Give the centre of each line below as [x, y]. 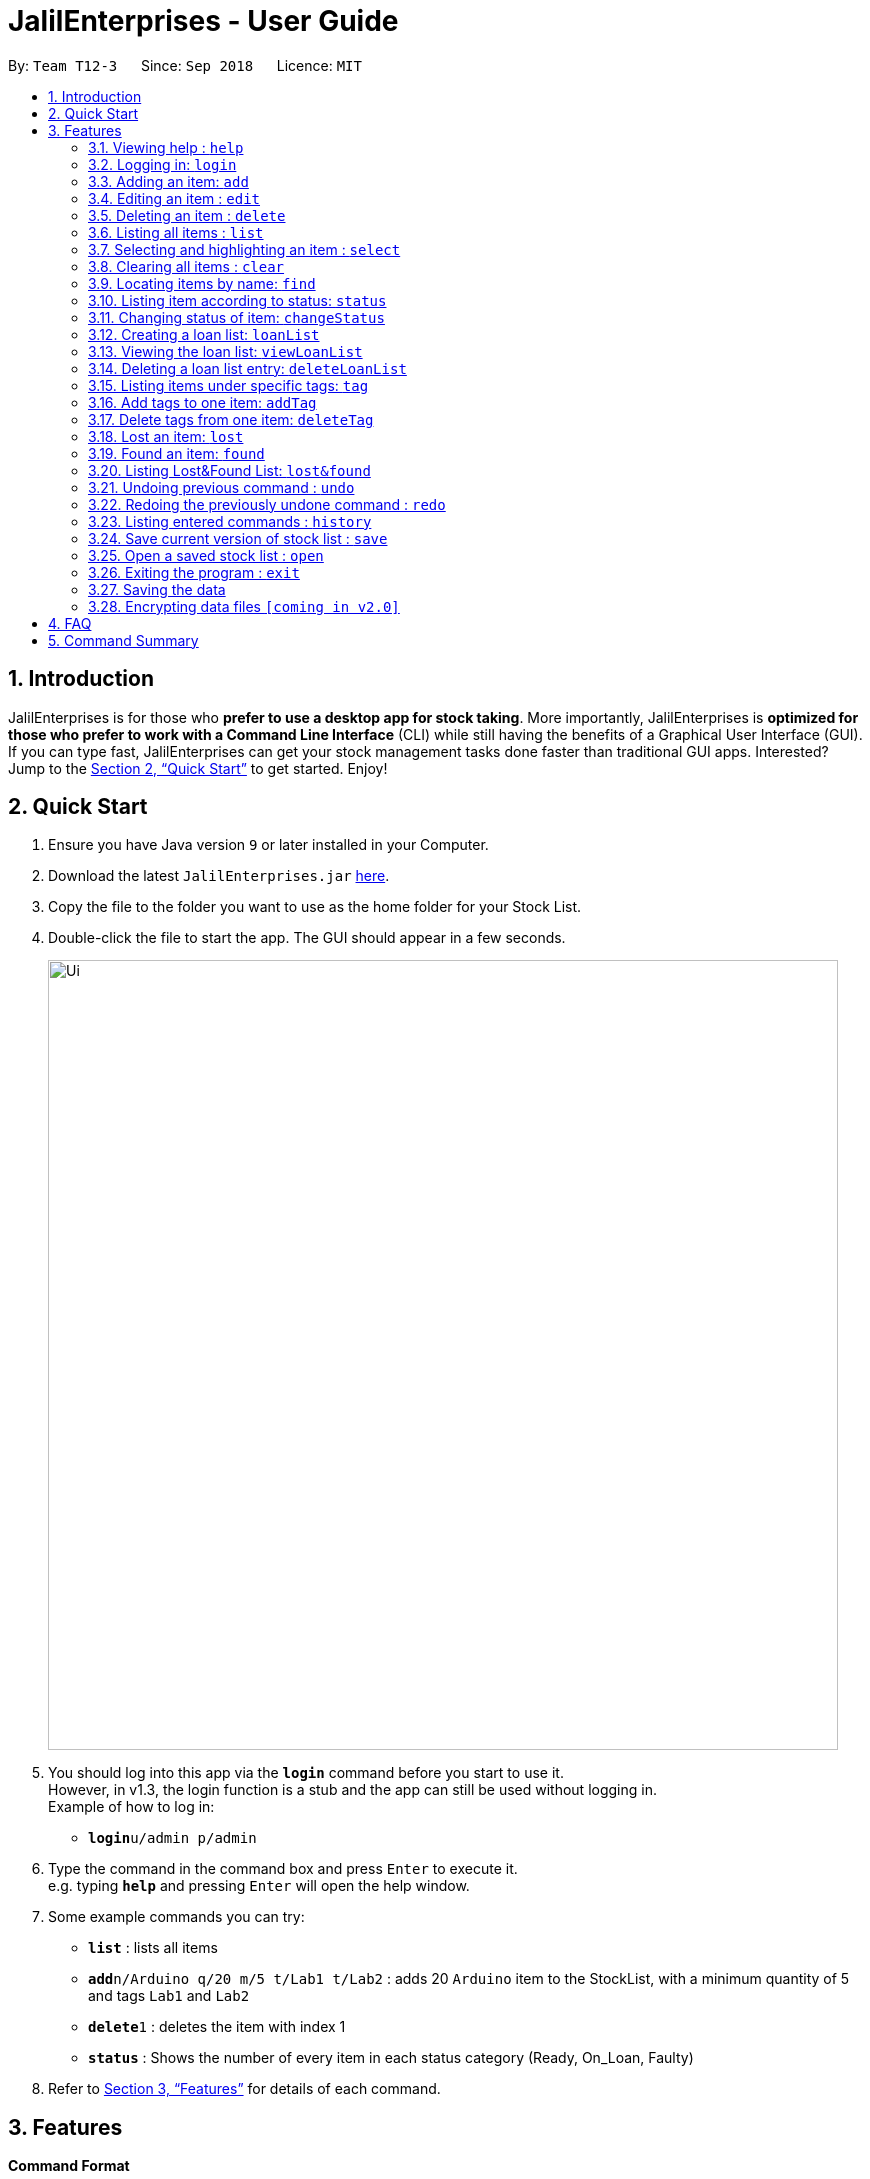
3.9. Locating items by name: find [202, 283]
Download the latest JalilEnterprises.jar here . [219, 876]
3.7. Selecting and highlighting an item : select [244, 249]
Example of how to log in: [131, 1807]
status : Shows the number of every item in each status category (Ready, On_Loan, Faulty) [391, 2058]
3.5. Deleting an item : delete [187, 215]
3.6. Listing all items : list [176, 232]
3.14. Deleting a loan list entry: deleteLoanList [247, 368]
